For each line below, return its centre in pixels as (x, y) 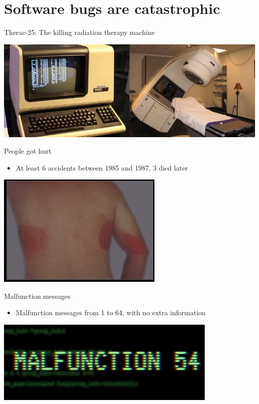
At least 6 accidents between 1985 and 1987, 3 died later (102, 167)
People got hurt (28, 151)
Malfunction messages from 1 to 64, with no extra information (111, 312)
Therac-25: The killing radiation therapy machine (79, 32)
